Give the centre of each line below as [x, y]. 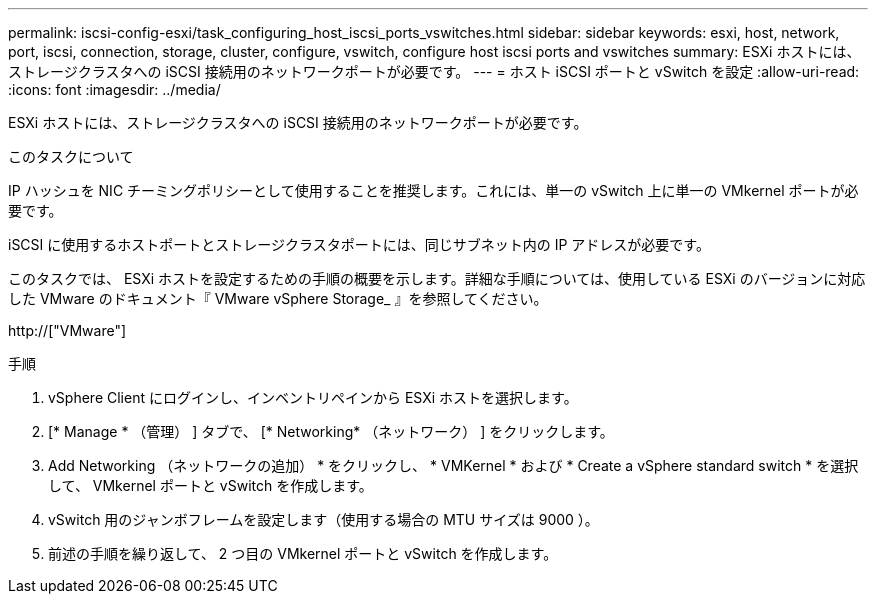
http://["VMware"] [67, 330]
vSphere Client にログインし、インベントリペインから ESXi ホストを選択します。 [313, 397]
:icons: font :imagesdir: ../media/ [114, 89]
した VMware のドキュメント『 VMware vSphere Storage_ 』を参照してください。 [278, 298]
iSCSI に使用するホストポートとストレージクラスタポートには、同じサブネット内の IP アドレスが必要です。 [359, 244]
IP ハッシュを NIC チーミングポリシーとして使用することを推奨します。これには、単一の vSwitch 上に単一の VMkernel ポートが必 [433, 190]
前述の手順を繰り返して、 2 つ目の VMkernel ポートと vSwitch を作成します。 [303, 553]
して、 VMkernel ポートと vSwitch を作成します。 [210, 485]
